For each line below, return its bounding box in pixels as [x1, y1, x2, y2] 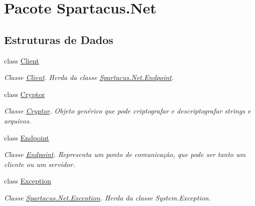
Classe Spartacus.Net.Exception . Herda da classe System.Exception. [4, 192, 211, 202]
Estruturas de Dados [4, 31, 114, 47]
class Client [4, 55, 39, 65]
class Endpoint [4, 132, 49, 142]
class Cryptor [4, 88, 45, 99]
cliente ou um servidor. [4, 158, 75, 169]
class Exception [4, 175, 52, 186]
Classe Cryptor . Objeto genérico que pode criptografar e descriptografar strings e [4, 105, 251, 116]
